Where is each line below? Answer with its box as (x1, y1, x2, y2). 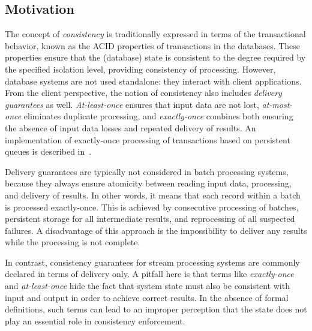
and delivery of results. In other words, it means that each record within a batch (5, 188, 301, 201)
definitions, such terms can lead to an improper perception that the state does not (5, 303, 307, 315)
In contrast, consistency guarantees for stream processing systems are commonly (5, 255, 300, 268)
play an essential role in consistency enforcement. (5, 314, 185, 327)
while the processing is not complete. (5, 236, 140, 248)
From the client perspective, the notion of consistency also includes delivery (5, 86, 282, 99)
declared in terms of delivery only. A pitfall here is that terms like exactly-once (5, 267, 294, 280)
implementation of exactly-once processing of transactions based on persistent (5, 133, 290, 146)
